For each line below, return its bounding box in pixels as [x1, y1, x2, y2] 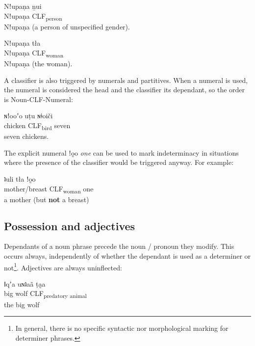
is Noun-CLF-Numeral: [4, 94, 73, 104]
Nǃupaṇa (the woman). [4, 58, 73, 69]
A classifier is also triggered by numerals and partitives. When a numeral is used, [4, 75, 248, 85]
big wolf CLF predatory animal [4, 288, 87, 300]
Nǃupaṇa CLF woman [4, 47, 64, 59]
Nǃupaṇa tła [4, 38, 41, 48]
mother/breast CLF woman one [4, 183, 94, 195]
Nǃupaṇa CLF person [4, 10, 62, 22]
